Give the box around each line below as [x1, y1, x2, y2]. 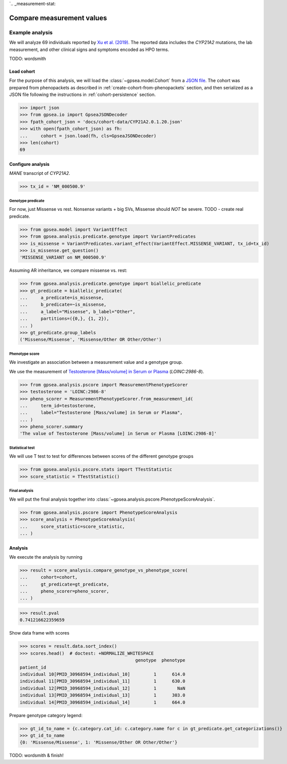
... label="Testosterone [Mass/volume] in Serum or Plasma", [19, 410, 183, 416]
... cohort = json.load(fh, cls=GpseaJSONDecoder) [19, 133, 156, 138]
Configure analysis [9, 161, 50, 167]
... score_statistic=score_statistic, [19, 524, 125, 529]
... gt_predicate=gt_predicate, [19, 581, 110, 587]
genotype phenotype [135, 658, 185, 663]
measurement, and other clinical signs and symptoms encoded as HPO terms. [9, 46, 169, 52]
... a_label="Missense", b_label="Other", [19, 309, 136, 314]
